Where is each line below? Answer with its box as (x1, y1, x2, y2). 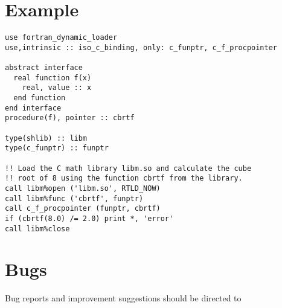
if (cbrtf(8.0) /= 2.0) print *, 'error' (5, 214, 174, 223)
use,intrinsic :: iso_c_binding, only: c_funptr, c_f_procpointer (5, 43, 278, 52)
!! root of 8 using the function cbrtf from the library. (5, 174, 243, 183)
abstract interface (5, 63, 83, 72)
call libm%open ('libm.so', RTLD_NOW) (5, 184, 161, 193)
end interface (5, 103, 62, 112)
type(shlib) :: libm (5, 133, 88, 143)
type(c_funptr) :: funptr (5, 144, 109, 153)
